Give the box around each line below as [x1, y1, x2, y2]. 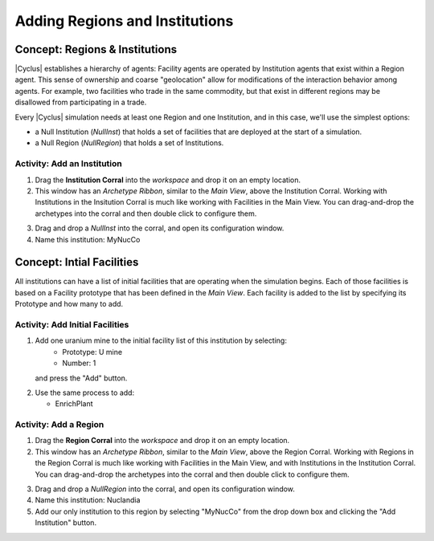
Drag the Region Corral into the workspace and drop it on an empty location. [35, 436, 290, 445]
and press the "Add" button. [35, 373, 128, 383]
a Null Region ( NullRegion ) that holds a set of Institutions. [35, 138, 224, 148]
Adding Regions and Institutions [14, 12, 234, 30]
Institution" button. [35, 518, 96, 527]
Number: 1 [62, 358, 96, 368]
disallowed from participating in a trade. [14, 97, 147, 108]
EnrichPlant [55, 399, 93, 409]
